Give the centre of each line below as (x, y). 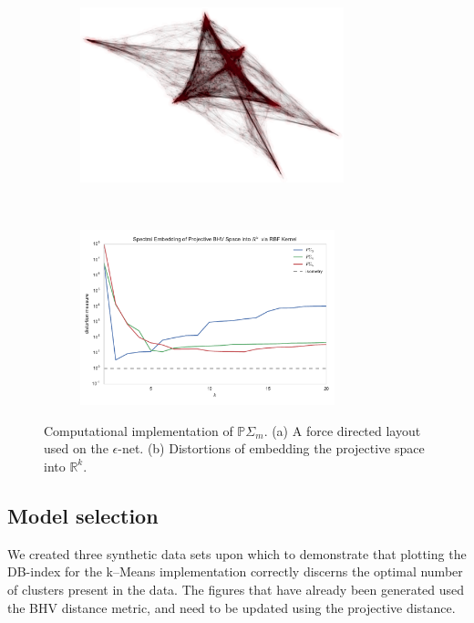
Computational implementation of (139, 430)
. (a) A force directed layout (342, 430)
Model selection (83, 515)
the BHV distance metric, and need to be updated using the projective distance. (232, 607)
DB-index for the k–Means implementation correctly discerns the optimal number (235, 571)
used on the (76, 448)
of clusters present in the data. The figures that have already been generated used (236, 589)
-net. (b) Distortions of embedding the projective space (271, 448)
